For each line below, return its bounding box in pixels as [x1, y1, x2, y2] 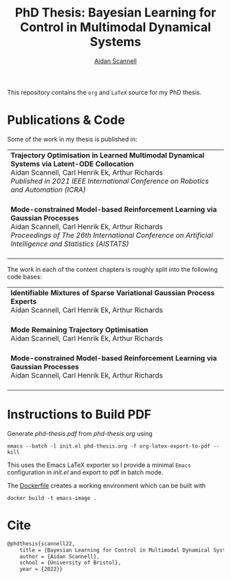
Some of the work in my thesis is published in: [7, 135, 137, 143]
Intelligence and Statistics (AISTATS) [10, 239, 129, 248]
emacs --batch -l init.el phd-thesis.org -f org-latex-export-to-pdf [7, 442, 211, 450]
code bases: [7, 272, 43, 281]
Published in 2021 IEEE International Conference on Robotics [10, 176, 209, 186]
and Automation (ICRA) [10, 184, 86, 194]
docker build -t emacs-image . [7, 494, 97, 501]
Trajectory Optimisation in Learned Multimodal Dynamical [10, 150, 205, 160]
